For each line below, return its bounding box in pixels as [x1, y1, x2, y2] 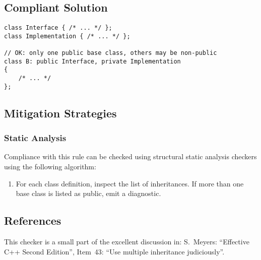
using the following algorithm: [4, 161, 96, 172]
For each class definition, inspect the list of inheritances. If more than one [16, 178, 244, 188]
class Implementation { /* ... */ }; [4, 32, 130, 40]
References [4, 213, 61, 228]
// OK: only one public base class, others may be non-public [4, 49, 217, 57]
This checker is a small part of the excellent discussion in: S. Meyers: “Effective [4, 236, 249, 247]
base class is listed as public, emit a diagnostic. [16, 188, 161, 199]
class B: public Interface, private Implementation [4, 57, 181, 65]
